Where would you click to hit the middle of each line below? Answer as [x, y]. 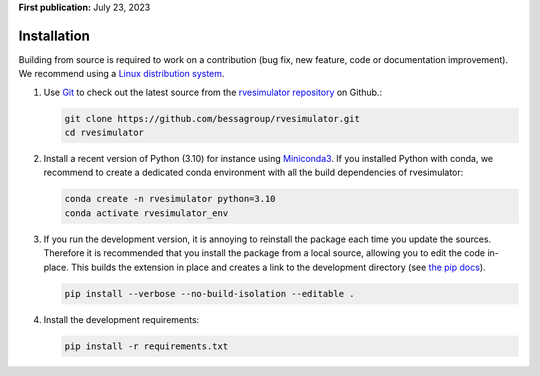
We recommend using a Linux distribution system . [121, 74]
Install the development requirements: [121, 319]
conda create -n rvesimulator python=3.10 [170, 199]
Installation [54, 35]
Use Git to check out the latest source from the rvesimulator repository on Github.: [213, 92]
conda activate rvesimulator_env [146, 213]
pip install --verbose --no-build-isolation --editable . [209, 293]
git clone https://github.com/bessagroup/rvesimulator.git [212, 118]
